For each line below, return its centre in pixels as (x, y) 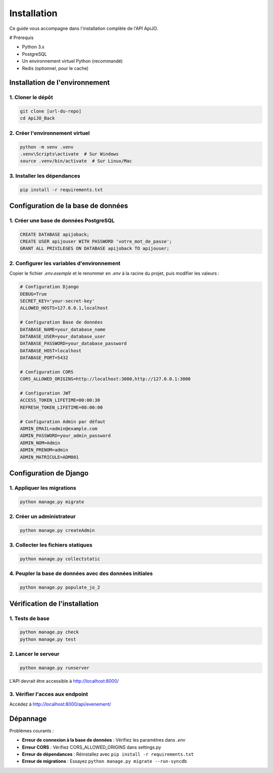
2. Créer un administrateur (42, 517)
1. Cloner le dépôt (31, 97)
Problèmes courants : (32, 730)
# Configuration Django (50, 287)
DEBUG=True (33, 294)
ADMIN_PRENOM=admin (44, 450)
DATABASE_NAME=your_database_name (63, 329)
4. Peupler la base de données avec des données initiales (81, 574)
